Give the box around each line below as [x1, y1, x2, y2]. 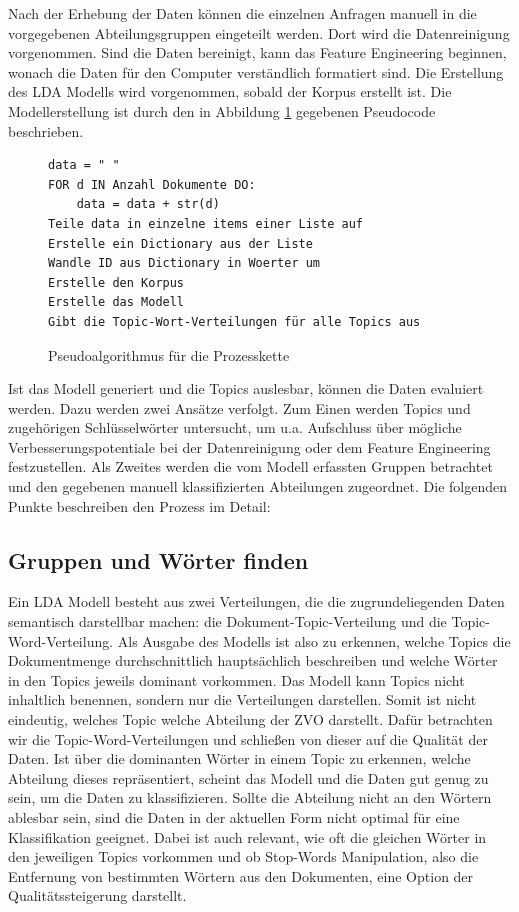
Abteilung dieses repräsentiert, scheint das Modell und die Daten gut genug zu [8, 767, 489, 788]
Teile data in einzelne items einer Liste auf [48, 216, 363, 231]
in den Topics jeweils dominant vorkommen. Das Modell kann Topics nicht [8, 669, 465, 690]
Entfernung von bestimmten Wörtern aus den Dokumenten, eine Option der [8, 865, 474, 886]
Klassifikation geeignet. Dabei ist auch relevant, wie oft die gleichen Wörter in [8, 826, 487, 847]
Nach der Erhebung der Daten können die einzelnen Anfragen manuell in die [8, 3, 477, 23]
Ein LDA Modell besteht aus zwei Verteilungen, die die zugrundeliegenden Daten [8, 591, 505, 612]
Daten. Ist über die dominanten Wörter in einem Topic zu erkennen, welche [8, 748, 471, 769]
